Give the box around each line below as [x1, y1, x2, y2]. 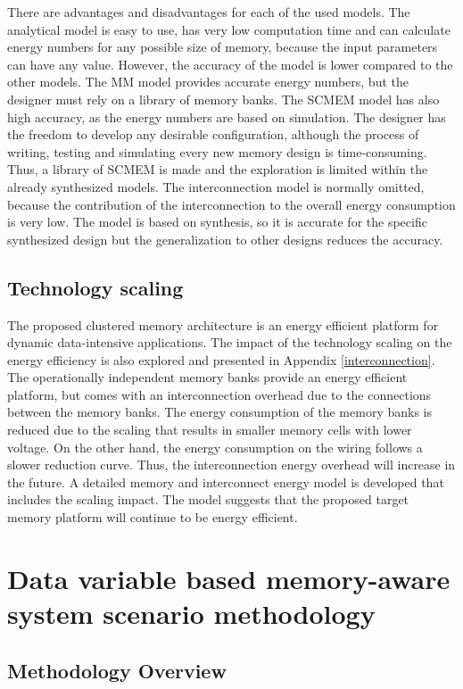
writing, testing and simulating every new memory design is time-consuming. [7, 142, 427, 161]
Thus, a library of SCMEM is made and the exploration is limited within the [7, 160, 428, 178]
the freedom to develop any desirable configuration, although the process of [7, 125, 419, 144]
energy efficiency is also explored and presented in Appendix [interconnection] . [7, 350, 435, 369]
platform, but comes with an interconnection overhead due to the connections [7, 385, 432, 403]
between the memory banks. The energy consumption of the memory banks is [7, 403, 432, 421]
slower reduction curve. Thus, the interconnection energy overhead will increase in [7, 455, 456, 474]
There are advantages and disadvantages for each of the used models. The [7, 3, 410, 21]
